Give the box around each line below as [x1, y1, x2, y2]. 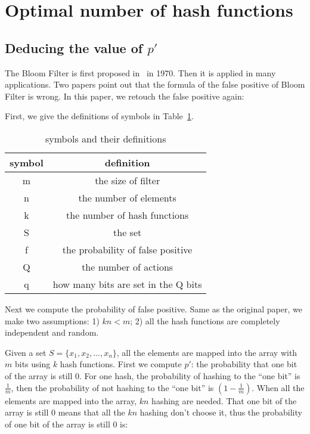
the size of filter [95, 173, 160, 187]
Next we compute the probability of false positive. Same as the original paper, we [5, 302, 302, 315]
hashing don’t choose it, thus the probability [139, 406, 302, 418]
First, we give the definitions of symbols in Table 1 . [5, 110, 194, 122]
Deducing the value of [5, 38, 143, 57]
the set [113, 225, 142, 239]
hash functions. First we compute [60, 358, 182, 370]
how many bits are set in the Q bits [52, 277, 202, 291]
